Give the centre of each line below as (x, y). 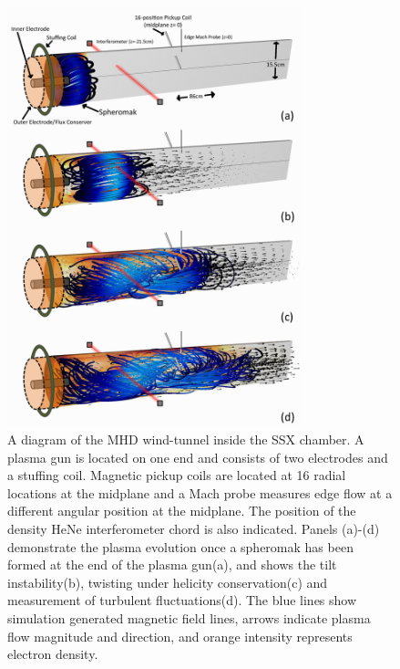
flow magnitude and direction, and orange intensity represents (180, 636)
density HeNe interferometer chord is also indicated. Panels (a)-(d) (194, 528)
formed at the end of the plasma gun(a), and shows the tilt (172, 564)
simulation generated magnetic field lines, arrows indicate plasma (189, 617)
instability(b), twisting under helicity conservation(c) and (168, 582)
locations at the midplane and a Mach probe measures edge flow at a (200, 492)
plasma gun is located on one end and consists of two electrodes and (198, 457)
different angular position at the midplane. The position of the (182, 511)
